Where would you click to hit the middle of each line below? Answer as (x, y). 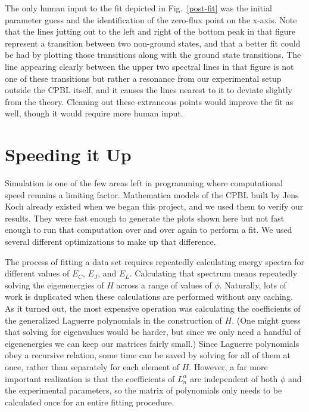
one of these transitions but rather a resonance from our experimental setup (143, 78)
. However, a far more (228, 366)
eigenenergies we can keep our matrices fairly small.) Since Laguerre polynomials (152, 343)
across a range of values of (164, 285)
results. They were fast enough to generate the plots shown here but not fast (145, 218)
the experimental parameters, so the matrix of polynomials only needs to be (143, 390)
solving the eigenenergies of (54, 285)
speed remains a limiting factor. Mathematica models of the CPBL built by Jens (152, 194)
